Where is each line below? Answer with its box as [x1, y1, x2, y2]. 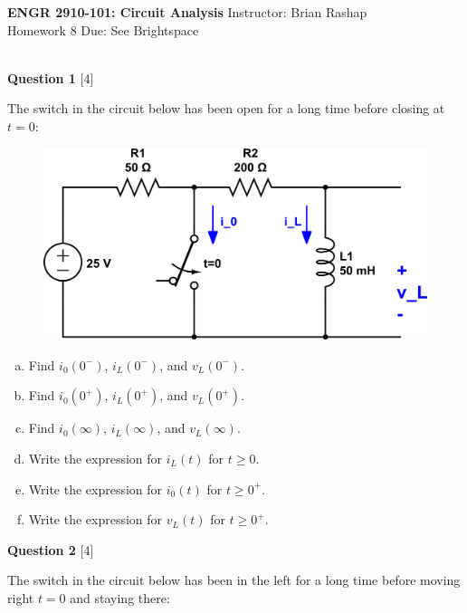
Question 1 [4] [7, 68, 94, 87]
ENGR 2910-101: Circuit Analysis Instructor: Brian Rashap [7, 3, 367, 21]
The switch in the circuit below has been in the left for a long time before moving [7, 570, 461, 589]
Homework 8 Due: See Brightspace [7, 20, 199, 39]
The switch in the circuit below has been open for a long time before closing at [7, 99, 445, 118]
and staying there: [70, 588, 170, 607]
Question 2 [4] [7, 540, 94, 559]
